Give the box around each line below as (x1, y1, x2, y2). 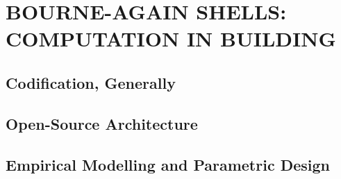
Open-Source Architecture (6, 112, 198, 134)
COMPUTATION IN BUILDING (6, 24, 336, 53)
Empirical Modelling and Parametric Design (6, 153, 330, 175)
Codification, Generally (6, 71, 176, 93)
